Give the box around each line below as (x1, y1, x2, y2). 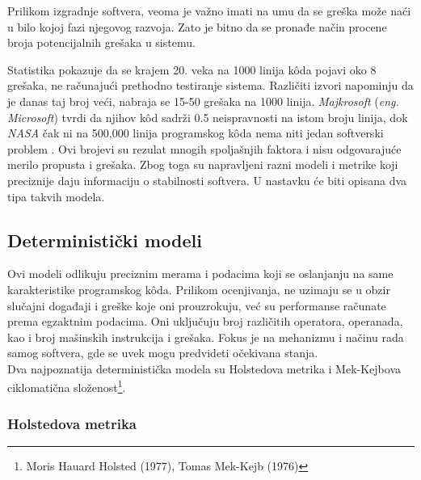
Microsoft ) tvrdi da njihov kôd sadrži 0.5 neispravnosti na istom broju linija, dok (7, 108, 408, 125)
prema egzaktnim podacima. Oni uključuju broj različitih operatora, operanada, (7, 313, 403, 330)
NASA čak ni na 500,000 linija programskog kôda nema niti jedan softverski (7, 124, 384, 141)
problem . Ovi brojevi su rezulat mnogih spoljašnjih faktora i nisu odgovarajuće (7, 140, 402, 157)
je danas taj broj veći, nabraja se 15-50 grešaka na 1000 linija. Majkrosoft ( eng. (7, 92, 399, 109)
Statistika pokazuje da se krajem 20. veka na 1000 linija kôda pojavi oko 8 (7, 61, 377, 78)
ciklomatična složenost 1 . (7, 377, 126, 396)
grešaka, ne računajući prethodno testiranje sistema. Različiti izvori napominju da (7, 77, 414, 94)
